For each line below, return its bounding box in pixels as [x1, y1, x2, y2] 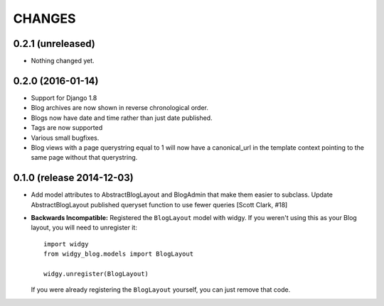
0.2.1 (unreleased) [13, 38, 95, 50]
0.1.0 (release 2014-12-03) [13, 172, 134, 184]
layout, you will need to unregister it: [31, 224, 138, 232]
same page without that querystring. [31, 153, 138, 162]
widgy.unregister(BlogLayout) [43, 270, 149, 278]
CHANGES [13, 11, 76, 26]
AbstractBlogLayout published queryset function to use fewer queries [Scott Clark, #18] [31, 200, 288, 209]
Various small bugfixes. [31, 133, 100, 142]
